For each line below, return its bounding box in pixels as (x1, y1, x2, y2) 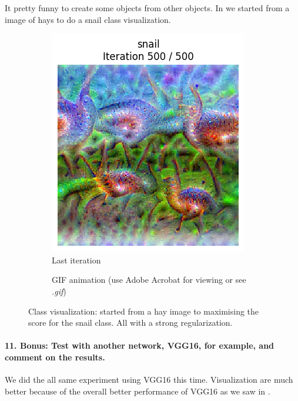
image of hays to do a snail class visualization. (5, 13, 171, 25)
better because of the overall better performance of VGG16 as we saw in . (5, 385, 270, 397)
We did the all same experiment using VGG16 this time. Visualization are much (5, 373, 293, 386)
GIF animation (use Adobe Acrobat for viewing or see (52, 273, 246, 286)
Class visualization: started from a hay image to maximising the (28, 305, 259, 317)
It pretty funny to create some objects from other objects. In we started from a (5, 2, 290, 14)
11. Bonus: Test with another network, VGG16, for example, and (5, 339, 274, 352)
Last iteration (52, 253, 101, 266)
